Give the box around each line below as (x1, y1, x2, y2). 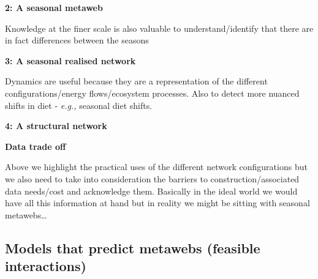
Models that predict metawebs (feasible (5, 238, 260, 257)
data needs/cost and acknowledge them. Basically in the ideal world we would (5, 184, 298, 197)
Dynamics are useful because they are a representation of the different (5, 75, 268, 87)
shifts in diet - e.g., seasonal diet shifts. (5, 99, 153, 111)
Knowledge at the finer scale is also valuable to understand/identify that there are (5, 21, 314, 34)
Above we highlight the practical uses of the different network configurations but (5, 160, 308, 173)
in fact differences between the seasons (5, 34, 149, 46)
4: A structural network (5, 119, 107, 132)
